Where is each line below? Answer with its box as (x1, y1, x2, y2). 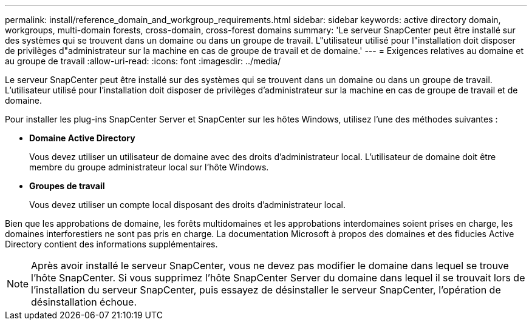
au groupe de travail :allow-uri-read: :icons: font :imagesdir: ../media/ (5, 56, 281, 66)
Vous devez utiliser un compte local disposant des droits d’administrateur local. (29, 199, 346, 210)
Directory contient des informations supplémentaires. (5, 239, 218, 249)
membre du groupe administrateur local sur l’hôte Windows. (29, 162, 269, 172)
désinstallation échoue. (31, 296, 137, 308)
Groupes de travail (29, 181, 105, 191)
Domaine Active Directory (29, 133, 135, 143)
